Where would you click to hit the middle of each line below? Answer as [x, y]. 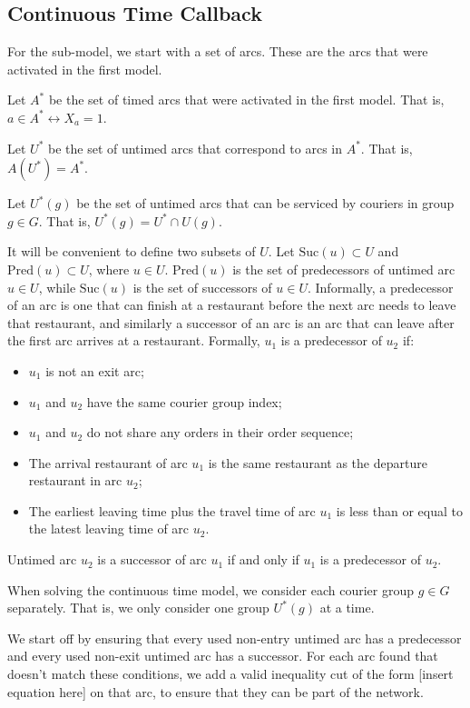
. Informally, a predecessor [380, 287]
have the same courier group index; [184, 401]
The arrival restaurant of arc [108, 462]
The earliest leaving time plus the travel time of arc [172, 510]
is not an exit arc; [95, 370]
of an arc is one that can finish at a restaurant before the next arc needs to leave [232, 305]
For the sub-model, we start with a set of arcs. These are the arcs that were [218, 51]
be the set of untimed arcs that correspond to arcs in [195, 148]
